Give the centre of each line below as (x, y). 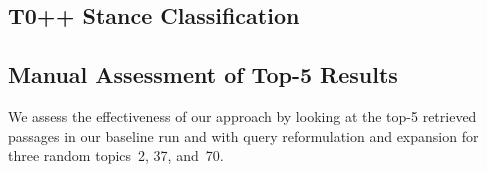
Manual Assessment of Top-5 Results (203, 74)
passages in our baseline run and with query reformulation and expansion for (243, 135)
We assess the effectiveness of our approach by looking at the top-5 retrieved (242, 115)
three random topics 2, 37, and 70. (116, 155)
